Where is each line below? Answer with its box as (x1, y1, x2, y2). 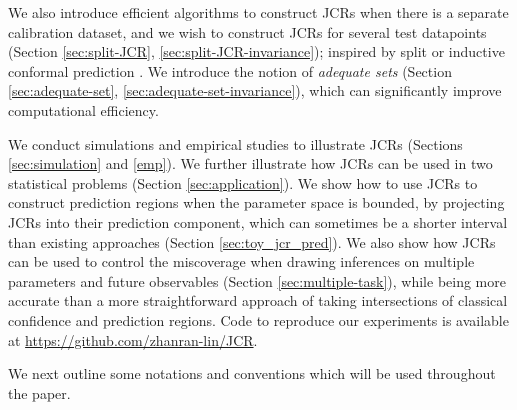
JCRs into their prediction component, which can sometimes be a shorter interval (8, 211, 508, 232)
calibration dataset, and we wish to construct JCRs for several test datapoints (8, 21, 487, 42)
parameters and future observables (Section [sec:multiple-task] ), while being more (8, 270, 506, 291)
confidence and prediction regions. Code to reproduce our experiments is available (8, 309, 509, 330)
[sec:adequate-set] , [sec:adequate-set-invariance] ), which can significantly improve (8, 80, 502, 101)
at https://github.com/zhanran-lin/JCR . (8, 329, 258, 350)
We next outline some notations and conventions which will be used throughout (8, 363, 496, 384)
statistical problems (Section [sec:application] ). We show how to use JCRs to (8, 172, 478, 193)
